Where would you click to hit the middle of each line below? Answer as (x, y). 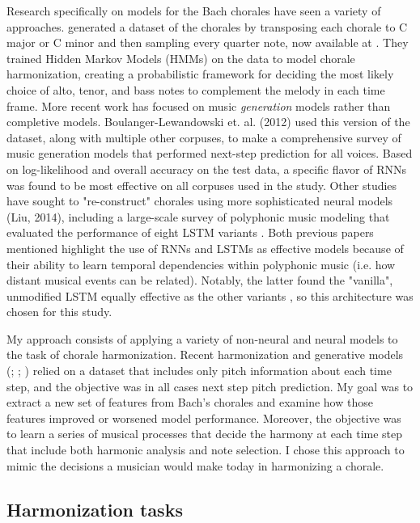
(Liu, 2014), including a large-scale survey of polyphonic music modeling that (198, 216)
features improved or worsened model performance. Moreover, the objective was (204, 418)
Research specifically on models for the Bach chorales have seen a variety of (194, 11)
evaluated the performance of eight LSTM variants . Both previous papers (190, 232)
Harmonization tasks (95, 509)
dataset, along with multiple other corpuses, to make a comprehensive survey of (204, 137)
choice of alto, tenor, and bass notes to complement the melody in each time (196, 89)
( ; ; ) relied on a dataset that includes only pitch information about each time (199, 371)
